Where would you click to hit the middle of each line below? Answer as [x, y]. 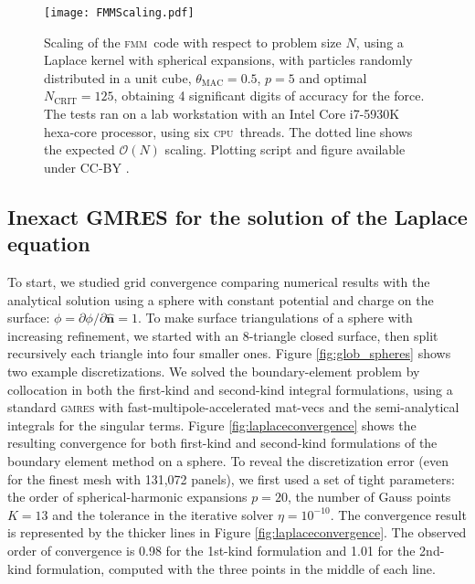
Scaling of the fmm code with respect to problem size [193, 42]
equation [49, 244]
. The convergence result [398, 514]
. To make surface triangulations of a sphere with [275, 318]
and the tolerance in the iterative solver [163, 514]
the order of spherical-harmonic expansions [127, 497]
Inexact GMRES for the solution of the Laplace [237, 216]
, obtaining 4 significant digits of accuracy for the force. [269, 96]
